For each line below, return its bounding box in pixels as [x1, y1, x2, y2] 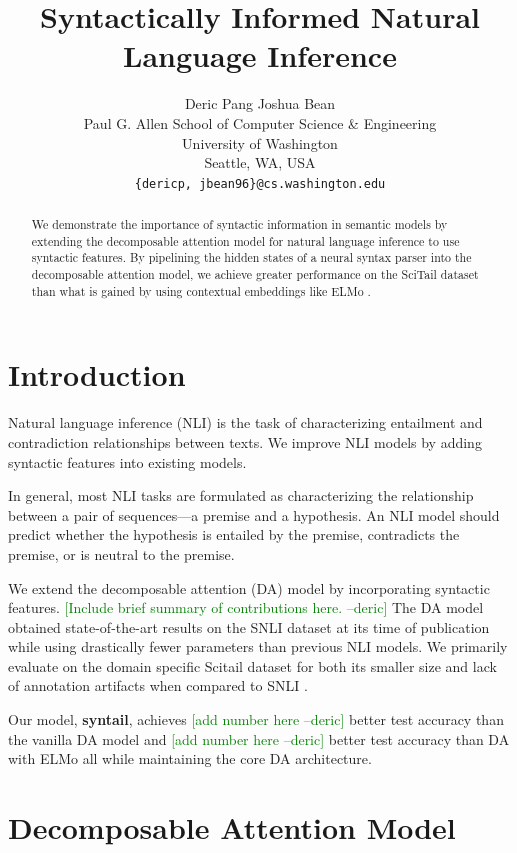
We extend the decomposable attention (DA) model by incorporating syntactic [8, 577, 490, 598]
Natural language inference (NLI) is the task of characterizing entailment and [8, 412, 483, 433]
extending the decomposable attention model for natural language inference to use [31, 232, 460, 249]
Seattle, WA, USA [204, 152, 316, 173]
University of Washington [182, 132, 338, 153]
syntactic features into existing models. [8, 451, 247, 472]
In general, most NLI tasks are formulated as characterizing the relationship [8, 485, 474, 506]
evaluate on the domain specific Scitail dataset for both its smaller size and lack [8, 655, 497, 676]
